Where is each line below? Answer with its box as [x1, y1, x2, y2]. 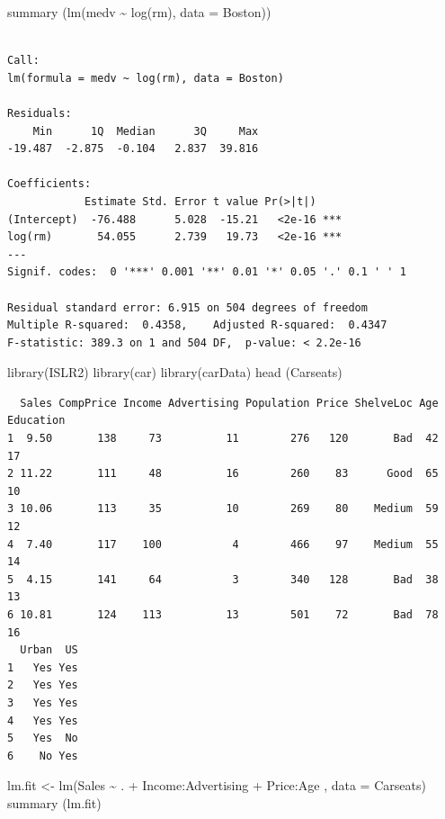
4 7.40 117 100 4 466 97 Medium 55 [7, 537, 439, 551]
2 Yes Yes [7, 679, 78, 692]
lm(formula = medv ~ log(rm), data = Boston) [7, 71, 284, 85]
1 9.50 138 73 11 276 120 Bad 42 [7, 432, 439, 445]
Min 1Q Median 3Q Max [32, 124, 259, 138]
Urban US [20, 643, 78, 657]
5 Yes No [7, 732, 78, 745]
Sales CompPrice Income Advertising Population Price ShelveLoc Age [20, 396, 439, 409]
